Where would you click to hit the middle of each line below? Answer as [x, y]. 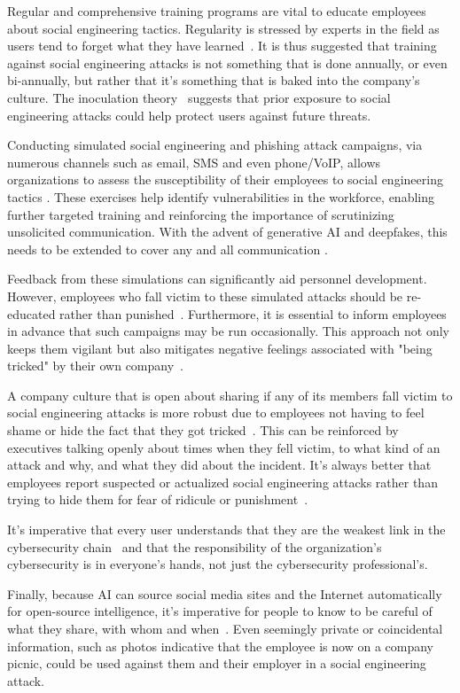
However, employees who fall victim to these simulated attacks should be [205, 296]
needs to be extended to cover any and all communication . [168, 249]
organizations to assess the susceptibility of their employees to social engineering [225, 179]
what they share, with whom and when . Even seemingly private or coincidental [225, 628]
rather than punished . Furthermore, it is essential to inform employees [253, 313]
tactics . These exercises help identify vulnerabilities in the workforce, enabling [221, 196]
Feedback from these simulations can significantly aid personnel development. [217, 279]
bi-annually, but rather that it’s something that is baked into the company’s [214, 80]
